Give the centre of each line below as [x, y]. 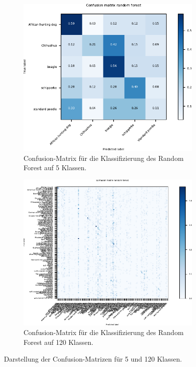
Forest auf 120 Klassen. [59, 342]
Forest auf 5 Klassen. [55, 168]
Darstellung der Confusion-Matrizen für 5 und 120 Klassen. [93, 358]
